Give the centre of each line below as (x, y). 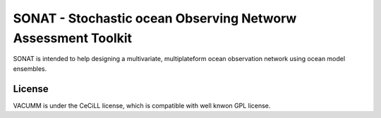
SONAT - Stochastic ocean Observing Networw (155, 18)
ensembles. (30, 68)
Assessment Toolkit (73, 38)
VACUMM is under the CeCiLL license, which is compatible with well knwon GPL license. (142, 105)
